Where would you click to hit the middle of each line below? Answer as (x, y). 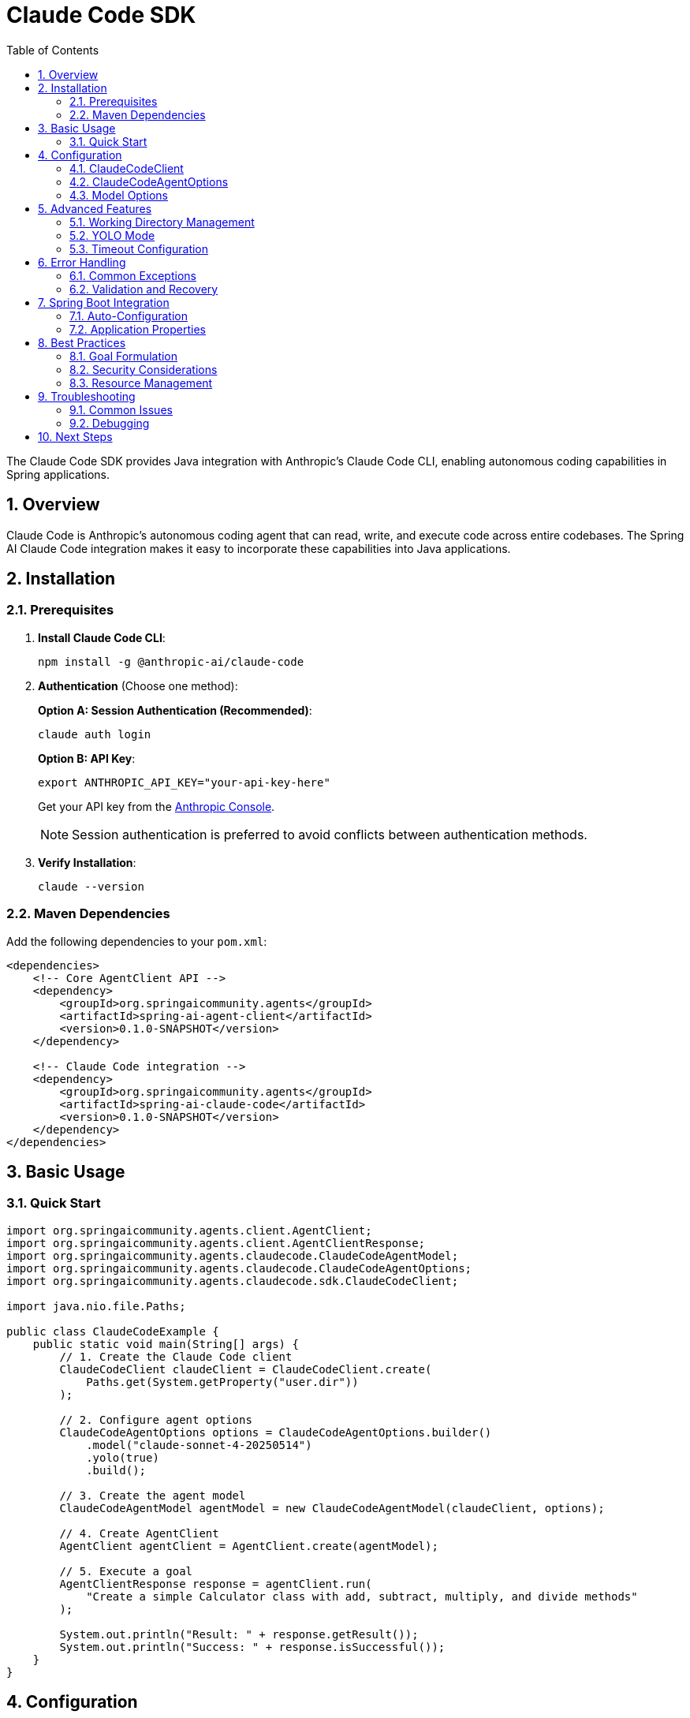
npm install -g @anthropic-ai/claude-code (171, 661)
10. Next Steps (75, 436)
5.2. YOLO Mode (112, 235)
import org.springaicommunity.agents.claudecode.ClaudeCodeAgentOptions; (239, 1268)
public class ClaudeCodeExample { (113, 1331)
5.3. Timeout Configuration (139, 248)
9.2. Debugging (110, 423)
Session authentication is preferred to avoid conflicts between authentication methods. (330, 834)
